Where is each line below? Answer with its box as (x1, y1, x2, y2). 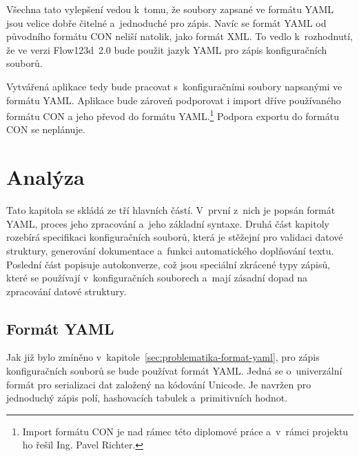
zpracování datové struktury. (6, 284, 127, 298)
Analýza (6, 163, 85, 191)
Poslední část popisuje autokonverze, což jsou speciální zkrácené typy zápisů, (6, 257, 331, 271)
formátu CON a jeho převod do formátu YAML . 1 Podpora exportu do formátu (6, 107, 339, 123)
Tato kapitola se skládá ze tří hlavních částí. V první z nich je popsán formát (6, 203, 336, 217)
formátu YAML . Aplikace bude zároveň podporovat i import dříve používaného (6, 92, 341, 107)
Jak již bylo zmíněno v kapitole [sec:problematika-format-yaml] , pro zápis (6, 350, 320, 364)
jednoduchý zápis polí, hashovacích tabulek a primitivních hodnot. (6, 390, 288, 405)
